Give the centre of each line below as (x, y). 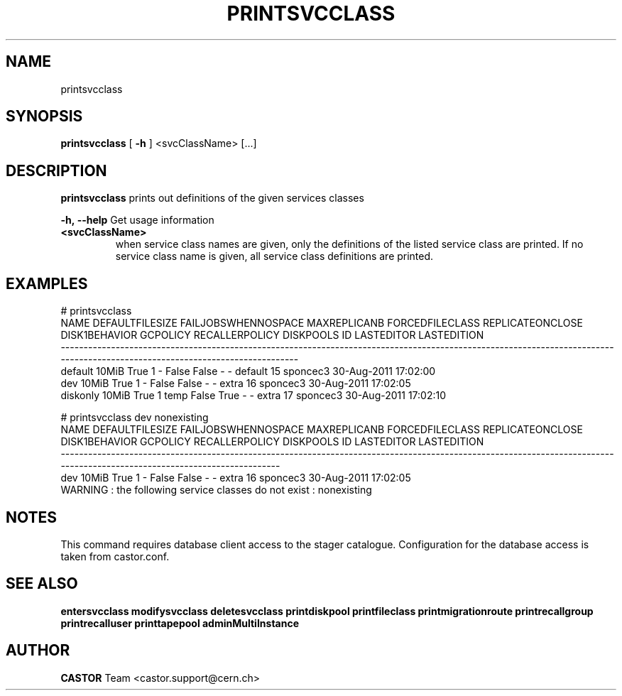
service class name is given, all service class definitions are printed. (274, 256)
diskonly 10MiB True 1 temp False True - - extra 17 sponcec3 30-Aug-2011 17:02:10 (253, 396)
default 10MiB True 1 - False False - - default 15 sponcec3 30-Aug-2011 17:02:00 (248, 371)
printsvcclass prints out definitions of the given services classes (212, 198)
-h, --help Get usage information (137, 220)
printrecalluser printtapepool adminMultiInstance (180, 623)
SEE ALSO (42, 584)
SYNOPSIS (44, 116)
